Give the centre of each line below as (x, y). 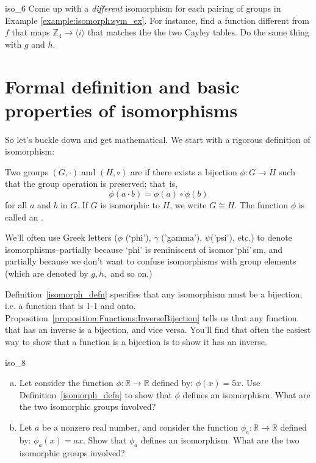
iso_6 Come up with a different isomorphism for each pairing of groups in (143, 8)
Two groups (27, 171)
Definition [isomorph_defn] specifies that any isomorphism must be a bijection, (154, 293)
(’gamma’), (182, 237)
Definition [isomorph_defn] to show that (95, 394)
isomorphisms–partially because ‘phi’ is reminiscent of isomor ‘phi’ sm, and (144, 249)
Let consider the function (66, 383)
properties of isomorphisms (121, 110)
